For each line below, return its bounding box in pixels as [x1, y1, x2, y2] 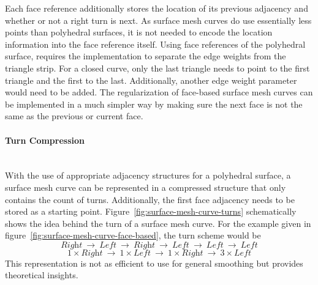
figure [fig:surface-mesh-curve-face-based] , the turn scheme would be [5, 229, 261, 242]
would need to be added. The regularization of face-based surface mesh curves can [5, 86, 313, 98]
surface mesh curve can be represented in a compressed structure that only [5, 180, 286, 193]
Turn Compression [5, 133, 85, 146]
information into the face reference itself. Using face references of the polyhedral [5, 37, 306, 50]
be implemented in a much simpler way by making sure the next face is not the [5, 97, 303, 110]
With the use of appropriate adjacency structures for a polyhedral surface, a [5, 169, 291, 182]
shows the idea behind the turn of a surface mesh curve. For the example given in [5, 217, 311, 229]
